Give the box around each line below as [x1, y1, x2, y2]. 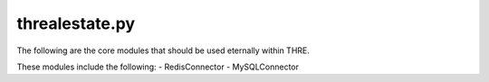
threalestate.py [16, 14, 136, 33]
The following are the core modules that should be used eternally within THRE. [16, 45, 310, 56]
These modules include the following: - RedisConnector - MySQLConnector [16, 61, 299, 72]
